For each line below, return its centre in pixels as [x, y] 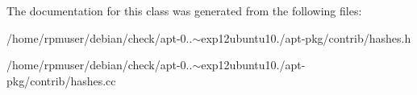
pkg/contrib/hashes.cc [61, 80]
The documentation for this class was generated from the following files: [184, 10]
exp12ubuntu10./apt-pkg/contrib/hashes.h [306, 37]
